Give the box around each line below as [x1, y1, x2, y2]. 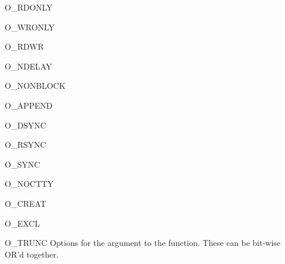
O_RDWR [5, 40, 44, 53]
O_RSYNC [5, 138, 46, 151]
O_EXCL [5, 217, 40, 229]
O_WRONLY [5, 20, 55, 33]
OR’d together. [5, 248, 59, 260]
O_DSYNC [5, 119, 46, 131]
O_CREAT [5, 197, 46, 209]
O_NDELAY [5, 60, 52, 72]
